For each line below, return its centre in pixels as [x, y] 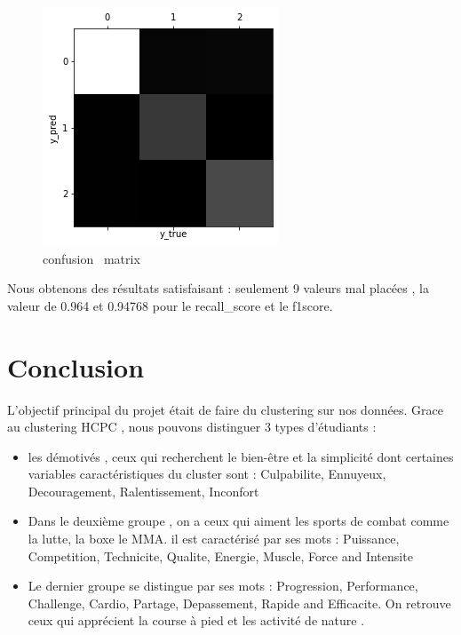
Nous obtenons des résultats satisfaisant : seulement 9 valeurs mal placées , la [218, 288]
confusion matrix [91, 258]
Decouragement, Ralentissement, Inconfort [143, 491]
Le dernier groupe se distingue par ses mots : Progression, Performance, [223, 586]
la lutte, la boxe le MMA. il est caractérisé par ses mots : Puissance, [214, 539]
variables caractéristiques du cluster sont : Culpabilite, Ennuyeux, [207, 474]
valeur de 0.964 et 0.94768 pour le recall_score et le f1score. [170, 305]
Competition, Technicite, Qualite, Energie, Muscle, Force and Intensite [220, 556]
